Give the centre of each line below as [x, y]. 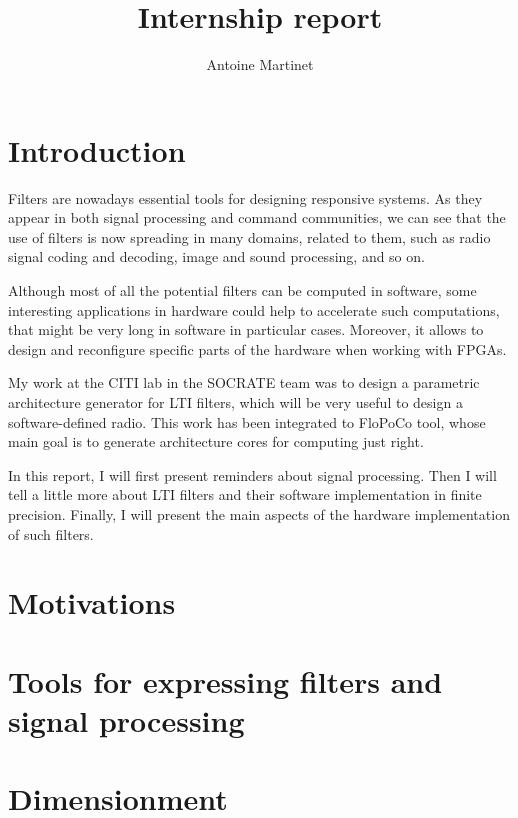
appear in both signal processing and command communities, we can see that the [257, 217]
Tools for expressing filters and [225, 680]
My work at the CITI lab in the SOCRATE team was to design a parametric [244, 382]
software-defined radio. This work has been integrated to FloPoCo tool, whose [247, 421]
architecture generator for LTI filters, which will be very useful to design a [235, 402]
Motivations [92, 602]
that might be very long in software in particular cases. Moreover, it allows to [246, 329]
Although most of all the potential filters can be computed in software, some [242, 290]
